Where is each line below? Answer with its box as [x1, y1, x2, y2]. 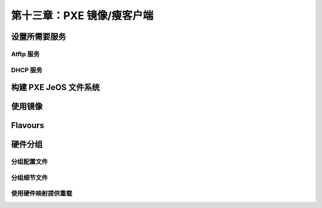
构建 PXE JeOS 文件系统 [11, 82, 100, 92]
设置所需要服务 [11, 32, 66, 42]
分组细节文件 [11, 173, 48, 182]
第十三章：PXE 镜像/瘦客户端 [11, 9, 154, 22]
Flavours [11, 120, 45, 131]
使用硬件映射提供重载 [11, 190, 73, 198]
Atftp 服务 [11, 49, 40, 58]
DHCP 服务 [11, 66, 43, 74]
